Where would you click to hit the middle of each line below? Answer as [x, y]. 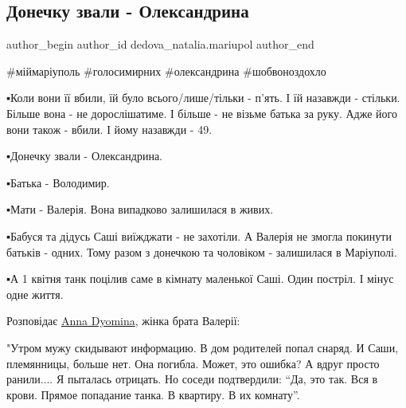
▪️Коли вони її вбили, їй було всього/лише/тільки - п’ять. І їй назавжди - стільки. [203, 98]
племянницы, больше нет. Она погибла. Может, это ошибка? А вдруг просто [193, 363]
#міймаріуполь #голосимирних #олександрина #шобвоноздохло [166, 71]
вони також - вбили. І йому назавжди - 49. [109, 129]
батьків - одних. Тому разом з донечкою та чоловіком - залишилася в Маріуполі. [202, 251]
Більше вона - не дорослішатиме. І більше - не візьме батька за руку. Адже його [202, 113]
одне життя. [35, 294]
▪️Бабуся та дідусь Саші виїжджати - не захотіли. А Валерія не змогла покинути [199, 235]
